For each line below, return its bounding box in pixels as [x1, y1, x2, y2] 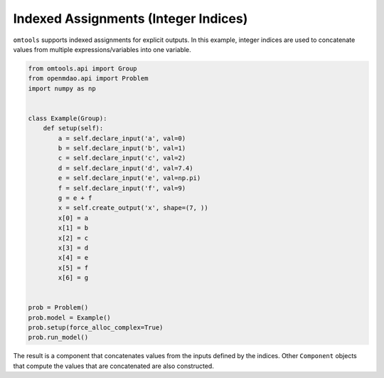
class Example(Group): [28, 114, 107, 122]
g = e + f [58, 194, 92, 202]
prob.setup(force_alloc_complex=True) [28, 324, 164, 332]
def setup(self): [43, 125, 104, 132]
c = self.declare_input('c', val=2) [58, 154, 186, 162]
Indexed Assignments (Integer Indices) [13, 11, 248, 26]
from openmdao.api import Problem [28, 75, 149, 83]
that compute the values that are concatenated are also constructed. [13, 362, 215, 370]
